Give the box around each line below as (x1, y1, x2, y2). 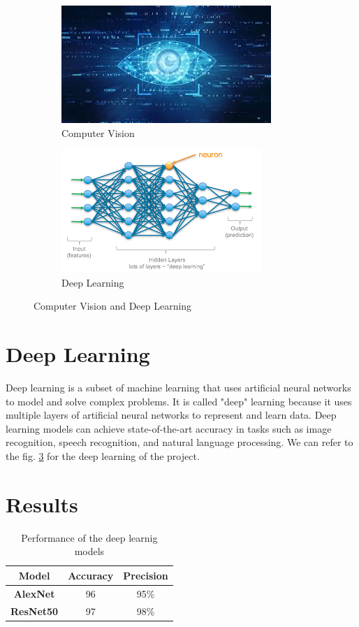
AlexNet (13, 586, 55, 600)
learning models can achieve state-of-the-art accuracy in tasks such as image (6, 421, 332, 435)
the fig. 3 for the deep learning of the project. (6, 449, 200, 463)
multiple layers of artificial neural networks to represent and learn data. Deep (6, 408, 337, 422)
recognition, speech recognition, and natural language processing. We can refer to (6, 435, 353, 449)
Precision (123, 568, 168, 582)
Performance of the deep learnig (21, 530, 158, 545)
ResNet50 (10, 603, 59, 618)
